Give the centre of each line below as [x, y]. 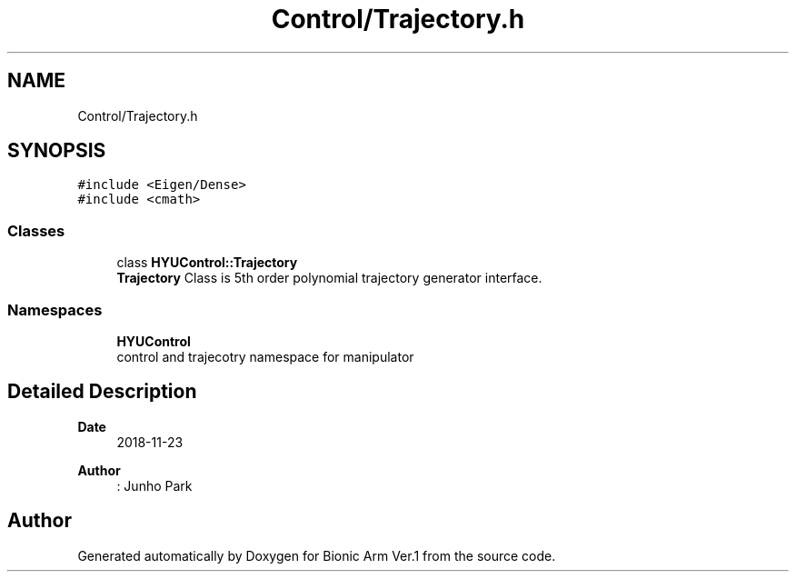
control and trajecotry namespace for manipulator [265, 356]
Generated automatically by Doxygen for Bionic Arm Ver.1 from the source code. [317, 555]
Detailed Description [102, 392]
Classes [36, 230]
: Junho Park [154, 485]
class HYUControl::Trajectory [207, 263]
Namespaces [55, 309]
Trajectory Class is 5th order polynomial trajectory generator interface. [329, 278]
